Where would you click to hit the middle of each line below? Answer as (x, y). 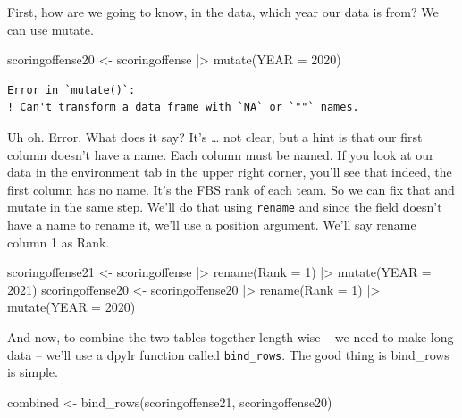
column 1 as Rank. (59, 242)
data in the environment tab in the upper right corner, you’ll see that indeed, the (230, 172)
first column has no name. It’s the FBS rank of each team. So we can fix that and (231, 189)
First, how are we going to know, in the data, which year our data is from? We (223, 12)
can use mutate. (50, 29)
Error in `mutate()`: (71, 90)
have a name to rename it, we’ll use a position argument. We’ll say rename (212, 224)
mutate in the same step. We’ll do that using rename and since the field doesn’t (225, 207)
